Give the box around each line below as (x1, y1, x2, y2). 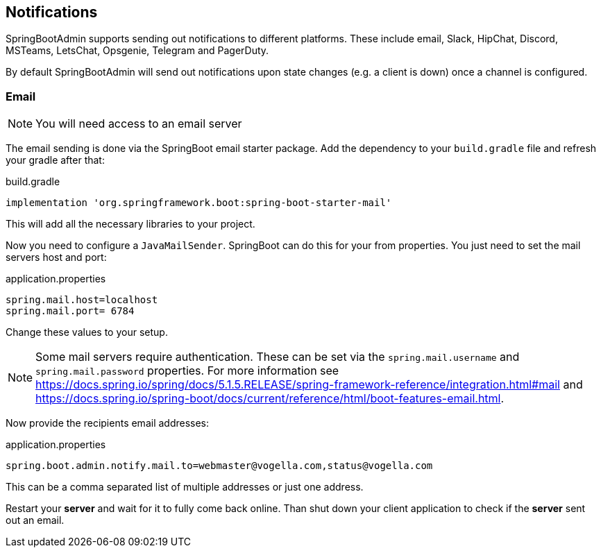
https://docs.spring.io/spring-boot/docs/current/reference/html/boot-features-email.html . (35, 391, 505, 406)
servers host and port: (6, 251, 107, 264)
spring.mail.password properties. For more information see (35, 364, 339, 378)
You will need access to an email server (35, 117, 242, 131)
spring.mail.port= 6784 (6, 305, 135, 317)
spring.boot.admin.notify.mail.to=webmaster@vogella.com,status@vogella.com (6, 460, 433, 472)
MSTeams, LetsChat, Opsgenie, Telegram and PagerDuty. (6, 44, 269, 57)
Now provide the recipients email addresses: (6, 417, 210, 429)
